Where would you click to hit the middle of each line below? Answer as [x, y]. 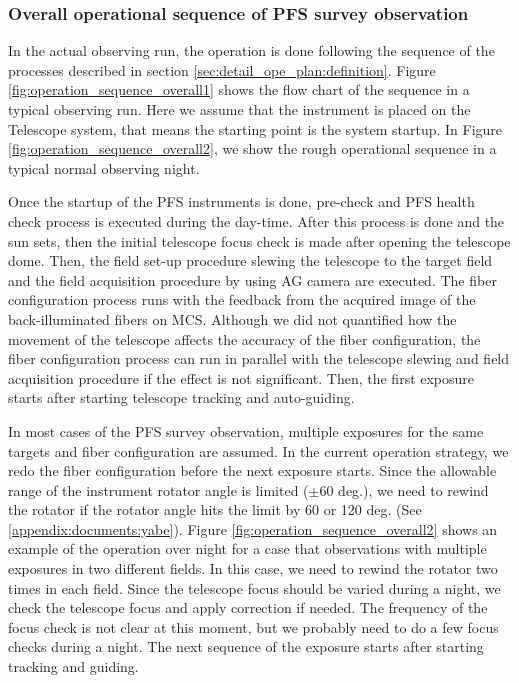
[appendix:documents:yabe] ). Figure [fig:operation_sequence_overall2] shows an [253, 528]
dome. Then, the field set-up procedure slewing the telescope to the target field [250, 260]
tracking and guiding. [73, 666]
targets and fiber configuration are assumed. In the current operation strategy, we [258, 450]
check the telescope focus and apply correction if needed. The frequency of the [248, 607]
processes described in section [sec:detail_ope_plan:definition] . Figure [222, 69]
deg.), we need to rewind [413, 489]
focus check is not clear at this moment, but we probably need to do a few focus [253, 626]
